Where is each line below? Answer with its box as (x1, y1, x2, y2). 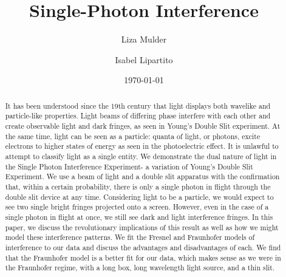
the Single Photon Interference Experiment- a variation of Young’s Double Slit (5, 161, 253, 171)
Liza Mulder (121, 33, 167, 46)
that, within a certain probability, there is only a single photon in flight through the (5, 181, 271, 191)
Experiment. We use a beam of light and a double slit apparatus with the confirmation (5, 171, 280, 182)
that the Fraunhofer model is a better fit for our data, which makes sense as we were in (5, 252, 281, 262)
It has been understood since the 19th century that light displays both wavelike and (5, 100, 271, 111)
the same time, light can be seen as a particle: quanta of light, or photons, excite (5, 131, 260, 141)
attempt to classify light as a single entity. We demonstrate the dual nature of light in (5, 151, 277, 161)
